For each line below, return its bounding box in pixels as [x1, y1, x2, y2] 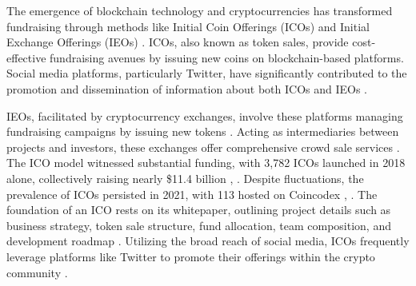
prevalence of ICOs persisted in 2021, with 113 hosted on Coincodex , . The [6, 185, 378, 202]
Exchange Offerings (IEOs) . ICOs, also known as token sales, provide [6, 34, 349, 50]
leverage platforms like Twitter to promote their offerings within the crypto [6, 248, 375, 264]
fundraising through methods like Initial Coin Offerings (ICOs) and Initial [6, 18, 370, 34]
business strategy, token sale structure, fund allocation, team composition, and [6, 216, 391, 233]
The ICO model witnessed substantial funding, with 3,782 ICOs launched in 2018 [6, 154, 406, 171]
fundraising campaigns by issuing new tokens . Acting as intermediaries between [6, 123, 399, 140]
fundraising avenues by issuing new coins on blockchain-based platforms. [50, 49, 404, 66]
